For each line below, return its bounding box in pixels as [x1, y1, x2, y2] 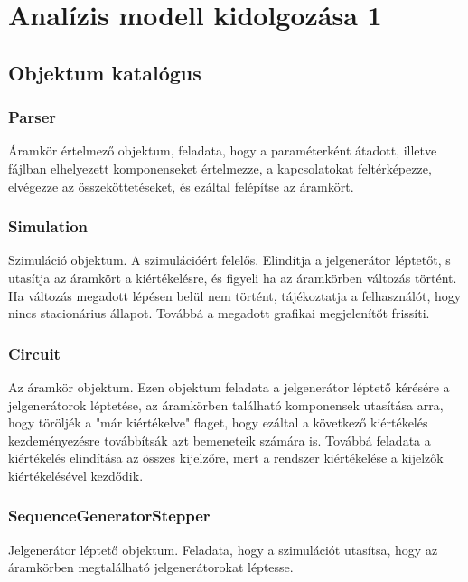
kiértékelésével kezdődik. [8, 465, 144, 484]
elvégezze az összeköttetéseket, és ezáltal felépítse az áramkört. [8, 176, 354, 195]
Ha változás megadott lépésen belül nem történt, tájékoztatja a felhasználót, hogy [8, 286, 462, 305]
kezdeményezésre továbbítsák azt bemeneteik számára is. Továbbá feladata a [8, 430, 431, 449]
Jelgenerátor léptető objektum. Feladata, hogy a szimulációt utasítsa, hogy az [8, 540, 438, 559]
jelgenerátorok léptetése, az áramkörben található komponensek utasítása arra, [8, 395, 444, 414]
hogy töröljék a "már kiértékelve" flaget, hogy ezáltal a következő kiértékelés [8, 413, 428, 432]
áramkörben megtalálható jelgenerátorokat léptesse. [8, 558, 294, 577]
